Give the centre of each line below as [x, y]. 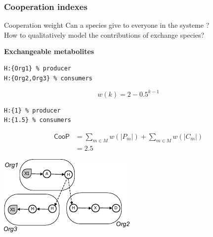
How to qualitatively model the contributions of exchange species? [104, 34]
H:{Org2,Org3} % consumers [48, 78]
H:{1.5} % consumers [38, 120]
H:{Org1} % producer [38, 68]
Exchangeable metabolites [49, 51]
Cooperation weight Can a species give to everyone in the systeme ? [107, 25]
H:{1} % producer [32, 110]
